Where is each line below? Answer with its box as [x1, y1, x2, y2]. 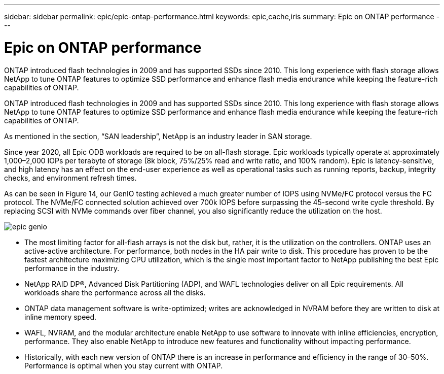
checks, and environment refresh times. [4, 173, 137, 182]
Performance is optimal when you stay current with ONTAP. [24, 361, 223, 370]
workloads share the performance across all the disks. [24, 288, 206, 297]
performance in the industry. [24, 263, 120, 273]
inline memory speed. [24, 312, 97, 321]
